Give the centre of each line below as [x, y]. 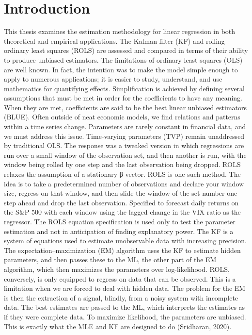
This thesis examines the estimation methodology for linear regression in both [120, 31]
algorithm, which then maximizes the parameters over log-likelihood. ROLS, [117, 269]
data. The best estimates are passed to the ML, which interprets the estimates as [125, 307]
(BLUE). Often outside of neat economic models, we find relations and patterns [122, 117]
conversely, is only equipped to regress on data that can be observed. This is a [120, 278]
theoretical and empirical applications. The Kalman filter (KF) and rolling [114, 41]
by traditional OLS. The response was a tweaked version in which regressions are [124, 145]
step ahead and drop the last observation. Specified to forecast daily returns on [121, 202]
